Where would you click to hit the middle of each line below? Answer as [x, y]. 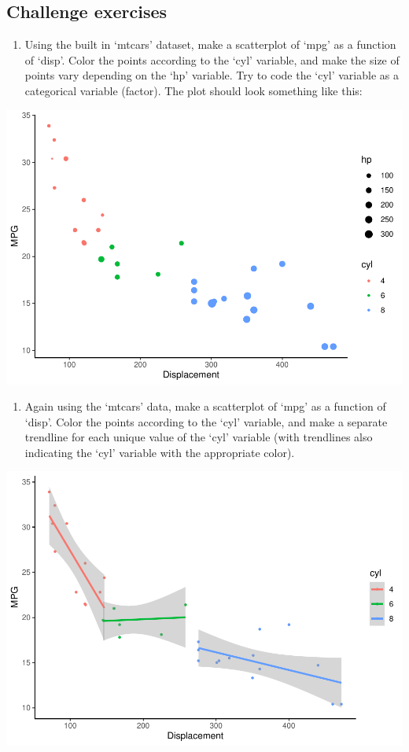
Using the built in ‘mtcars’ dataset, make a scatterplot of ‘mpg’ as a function [210, 44]
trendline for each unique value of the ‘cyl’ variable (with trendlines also [199, 437]
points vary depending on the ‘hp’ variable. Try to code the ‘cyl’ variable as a [212, 75]
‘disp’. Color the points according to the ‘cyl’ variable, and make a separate [206, 421]
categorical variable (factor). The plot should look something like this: [193, 90]
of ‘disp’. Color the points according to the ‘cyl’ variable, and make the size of [212, 59]
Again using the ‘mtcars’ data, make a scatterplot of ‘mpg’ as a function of [205, 406]
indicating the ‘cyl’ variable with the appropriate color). [160, 452]
